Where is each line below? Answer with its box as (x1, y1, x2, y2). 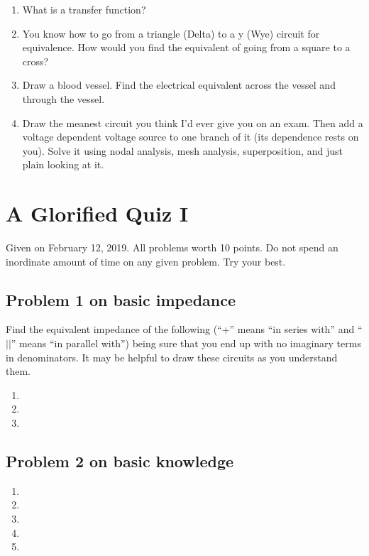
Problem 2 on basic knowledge (6, 450, 234, 471)
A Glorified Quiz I (6, 199, 189, 228)
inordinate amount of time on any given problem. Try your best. (6, 254, 286, 268)
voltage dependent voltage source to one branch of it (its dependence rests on (22, 129, 359, 144)
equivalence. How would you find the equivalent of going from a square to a (22, 40, 351, 55)
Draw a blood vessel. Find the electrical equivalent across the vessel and (22, 77, 336, 92)
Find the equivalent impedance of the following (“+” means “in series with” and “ (6, 322, 363, 337)
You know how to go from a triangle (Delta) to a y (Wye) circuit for (22, 26, 320, 40)
